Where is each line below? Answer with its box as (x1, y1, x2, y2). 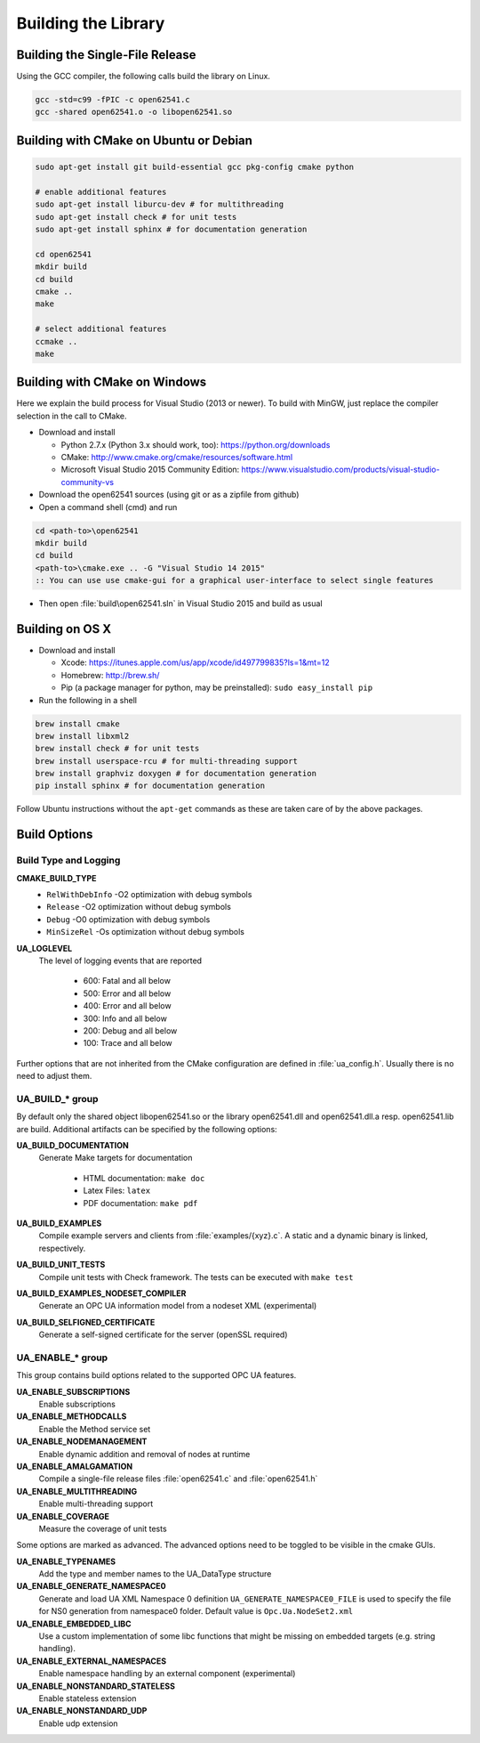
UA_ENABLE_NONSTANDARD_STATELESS (16, 1681, 175, 1691)
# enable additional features (35, 187, 167, 197)
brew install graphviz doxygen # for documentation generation (35, 768, 317, 779)
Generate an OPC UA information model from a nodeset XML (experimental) (38, 1301, 317, 1311)
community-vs (60, 476, 115, 487)
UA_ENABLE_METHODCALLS (16, 1411, 127, 1422)
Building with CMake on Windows (16, 375, 207, 390)
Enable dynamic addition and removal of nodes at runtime (38, 1448, 251, 1459)
